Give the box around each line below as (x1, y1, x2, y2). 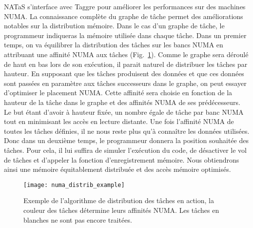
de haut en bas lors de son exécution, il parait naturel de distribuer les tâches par (4, 59, 248, 69)
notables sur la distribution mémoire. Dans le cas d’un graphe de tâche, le (4, 21, 225, 31)
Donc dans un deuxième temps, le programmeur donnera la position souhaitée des (4, 135, 249, 145)
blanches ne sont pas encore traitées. (23, 214, 132, 225)
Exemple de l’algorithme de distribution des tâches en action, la (23, 195, 214, 206)
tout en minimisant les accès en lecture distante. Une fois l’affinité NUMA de (4, 116, 234, 126)
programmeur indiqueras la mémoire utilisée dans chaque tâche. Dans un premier (4, 30, 247, 40)
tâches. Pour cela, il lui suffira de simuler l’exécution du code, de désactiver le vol (4, 145, 247, 155)
